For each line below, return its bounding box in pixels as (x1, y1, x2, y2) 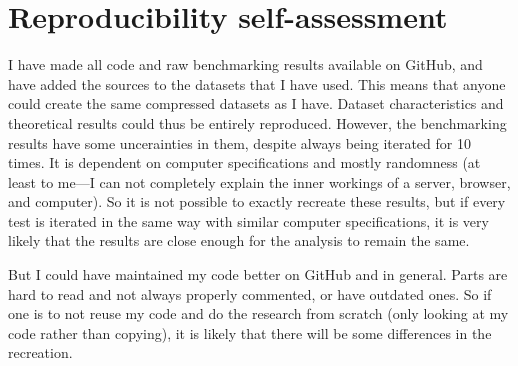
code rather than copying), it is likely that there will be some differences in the (8, 322, 492, 343)
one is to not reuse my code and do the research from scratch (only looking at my (8, 303, 509, 324)
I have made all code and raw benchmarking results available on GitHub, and (8, 54, 483, 75)
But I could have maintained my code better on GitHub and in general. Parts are (8, 264, 508, 285)
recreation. (8, 342, 73, 363)
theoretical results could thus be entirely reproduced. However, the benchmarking (8, 112, 507, 133)
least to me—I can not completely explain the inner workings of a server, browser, (8, 171, 511, 192)
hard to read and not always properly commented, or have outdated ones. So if (8, 283, 492, 304)
